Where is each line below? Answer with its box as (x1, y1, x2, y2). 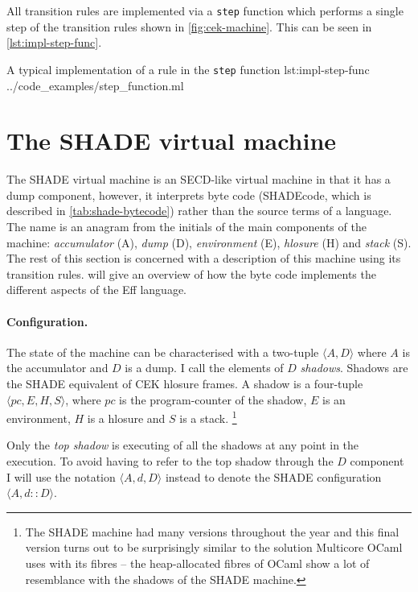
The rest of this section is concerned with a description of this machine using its (6, 250, 401, 267)
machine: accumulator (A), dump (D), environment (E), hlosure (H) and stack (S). (6, 234, 412, 250)
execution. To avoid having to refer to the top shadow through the (6, 452, 334, 469)
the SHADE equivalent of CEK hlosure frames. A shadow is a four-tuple (6, 375, 363, 391)
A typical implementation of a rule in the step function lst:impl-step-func (6, 60, 370, 77)
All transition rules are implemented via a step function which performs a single (6, 2, 404, 19)
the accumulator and (6, 359, 109, 376)
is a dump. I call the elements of (125, 359, 284, 376)
